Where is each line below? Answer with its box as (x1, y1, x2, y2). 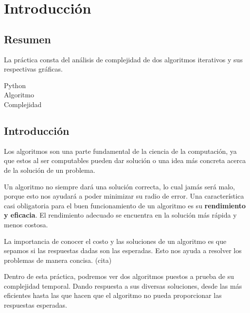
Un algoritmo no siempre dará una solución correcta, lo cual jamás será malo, (4, 181, 235, 191)
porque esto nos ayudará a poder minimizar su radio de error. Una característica (4, 191, 244, 201)
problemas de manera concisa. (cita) (4, 255, 112, 265)
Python (4, 80, 26, 90)
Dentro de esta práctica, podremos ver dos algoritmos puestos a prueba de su (4, 271, 234, 281)
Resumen (4, 31, 51, 46)
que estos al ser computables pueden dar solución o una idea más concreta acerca (4, 155, 246, 166)
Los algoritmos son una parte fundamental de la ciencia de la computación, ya (4, 146, 237, 156)
